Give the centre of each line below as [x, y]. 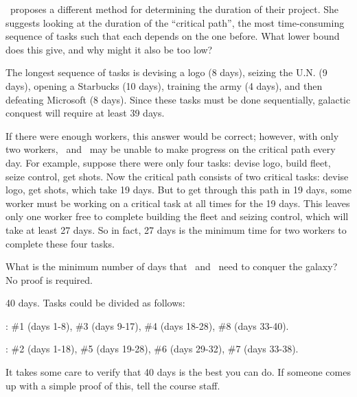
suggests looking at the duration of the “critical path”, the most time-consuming [175, 22]
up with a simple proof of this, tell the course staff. [113, 385]
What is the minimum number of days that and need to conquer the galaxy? [172, 266]
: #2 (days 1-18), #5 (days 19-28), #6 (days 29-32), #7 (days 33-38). [152, 349]
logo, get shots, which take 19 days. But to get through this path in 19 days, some [178, 190]
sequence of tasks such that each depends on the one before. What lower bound [173, 36]
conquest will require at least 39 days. [85, 113]
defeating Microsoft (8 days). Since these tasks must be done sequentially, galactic [178, 99]
